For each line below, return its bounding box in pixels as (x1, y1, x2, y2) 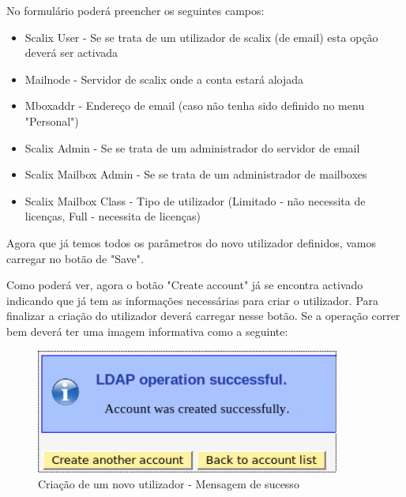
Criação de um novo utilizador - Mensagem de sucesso (38, 475, 299, 491)
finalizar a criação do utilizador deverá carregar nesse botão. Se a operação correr (6, 307, 400, 324)
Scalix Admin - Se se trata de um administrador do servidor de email (24, 139, 360, 156)
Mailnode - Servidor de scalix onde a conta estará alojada (24, 70, 304, 87)
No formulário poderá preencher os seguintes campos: (6, 2, 265, 18)
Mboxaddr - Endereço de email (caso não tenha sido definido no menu (24, 97, 365, 114)
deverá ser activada (24, 44, 118, 61)
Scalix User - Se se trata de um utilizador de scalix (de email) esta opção (24, 28, 378, 45)
